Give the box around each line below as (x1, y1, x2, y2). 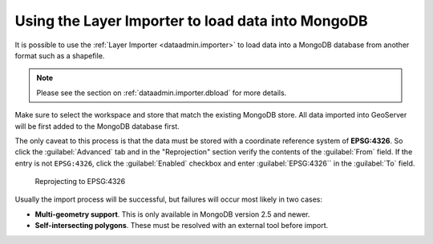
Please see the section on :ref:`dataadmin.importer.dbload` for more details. (36, 88, 287, 98)
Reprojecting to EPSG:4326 (34, 177, 126, 186)
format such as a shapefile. (14, 50, 105, 60)
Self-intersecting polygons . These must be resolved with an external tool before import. (34, 221, 329, 230)
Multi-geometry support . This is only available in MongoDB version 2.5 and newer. (34, 209, 310, 219)
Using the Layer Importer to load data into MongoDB (14, 12, 368, 30)
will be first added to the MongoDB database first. (14, 121, 180, 131)
